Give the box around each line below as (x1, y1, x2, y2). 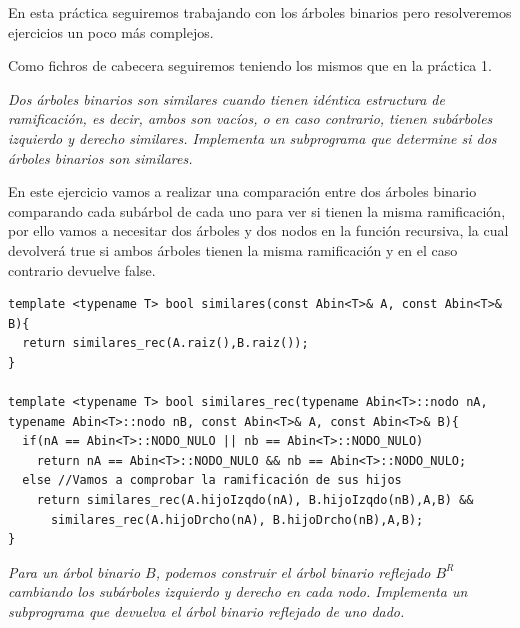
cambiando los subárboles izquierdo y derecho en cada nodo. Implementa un (8, 581, 468, 602)
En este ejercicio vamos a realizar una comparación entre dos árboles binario (8, 181, 477, 202)
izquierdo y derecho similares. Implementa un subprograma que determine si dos (8, 127, 497, 148)
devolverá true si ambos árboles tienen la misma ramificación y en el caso (8, 239, 458, 260)
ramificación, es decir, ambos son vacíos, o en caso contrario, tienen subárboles (8, 108, 493, 129)
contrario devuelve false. (8, 259, 156, 280)
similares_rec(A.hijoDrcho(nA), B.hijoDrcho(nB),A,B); (50, 512, 424, 527)
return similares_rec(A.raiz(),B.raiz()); (22, 336, 309, 351)
